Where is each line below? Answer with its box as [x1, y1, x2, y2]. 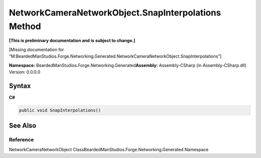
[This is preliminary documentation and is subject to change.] [9, 38, 135, 44]
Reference [9, 136, 34, 143]
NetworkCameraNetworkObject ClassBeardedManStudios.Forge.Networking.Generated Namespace [9, 146, 209, 152]
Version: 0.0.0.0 [9, 69, 41, 75]
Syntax [9, 81, 31, 90]
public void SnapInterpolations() [19, 107, 101, 113]
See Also [9, 122, 36, 130]
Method [9, 21, 41, 32]
